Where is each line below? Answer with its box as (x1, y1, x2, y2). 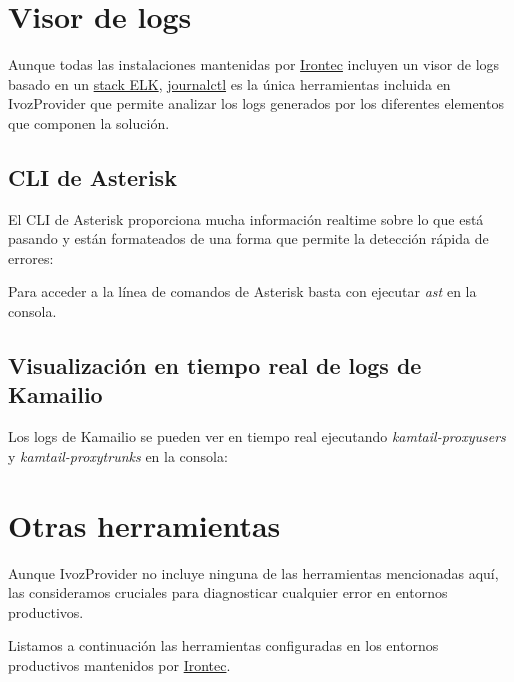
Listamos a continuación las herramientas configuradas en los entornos (8, 635, 439, 656)
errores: (8, 247, 54, 268)
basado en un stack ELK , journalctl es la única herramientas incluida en (8, 73, 451, 94)
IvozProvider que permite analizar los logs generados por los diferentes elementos (8, 93, 504, 114)
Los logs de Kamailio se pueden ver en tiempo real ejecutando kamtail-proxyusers (8, 426, 506, 447)
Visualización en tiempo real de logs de (8, 350, 422, 381)
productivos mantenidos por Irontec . (8, 654, 231, 675)
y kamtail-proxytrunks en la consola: (8, 445, 228, 466)
